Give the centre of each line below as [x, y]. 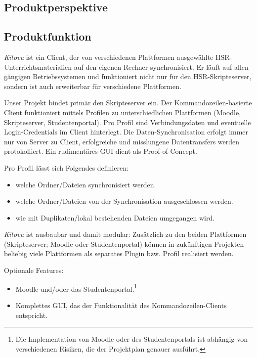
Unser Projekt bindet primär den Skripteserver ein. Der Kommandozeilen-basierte [128, 103]
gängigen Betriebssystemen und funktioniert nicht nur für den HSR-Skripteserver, [128, 76]
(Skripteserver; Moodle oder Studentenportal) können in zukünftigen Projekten [124, 244]
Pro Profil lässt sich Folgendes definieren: [66, 167]
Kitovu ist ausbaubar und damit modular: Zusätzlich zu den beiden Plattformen [125, 234]
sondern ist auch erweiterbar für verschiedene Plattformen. [93, 86]
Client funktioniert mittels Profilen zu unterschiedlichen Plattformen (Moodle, [123, 112]
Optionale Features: [34, 270]
